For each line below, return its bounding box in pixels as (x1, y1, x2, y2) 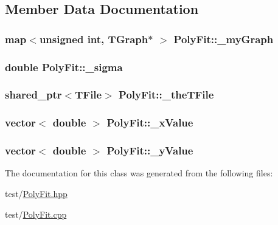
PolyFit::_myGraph (173, 31, 274, 46)
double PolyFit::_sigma (5, 59, 123, 74)
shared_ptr (5, 87, 62, 102)
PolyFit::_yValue (106, 143, 193, 158)
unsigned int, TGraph (39, 31, 148, 46)
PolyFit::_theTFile (119, 87, 214, 102)
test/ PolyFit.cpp (5, 207, 67, 220)
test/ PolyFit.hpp (5, 187, 68, 199)
